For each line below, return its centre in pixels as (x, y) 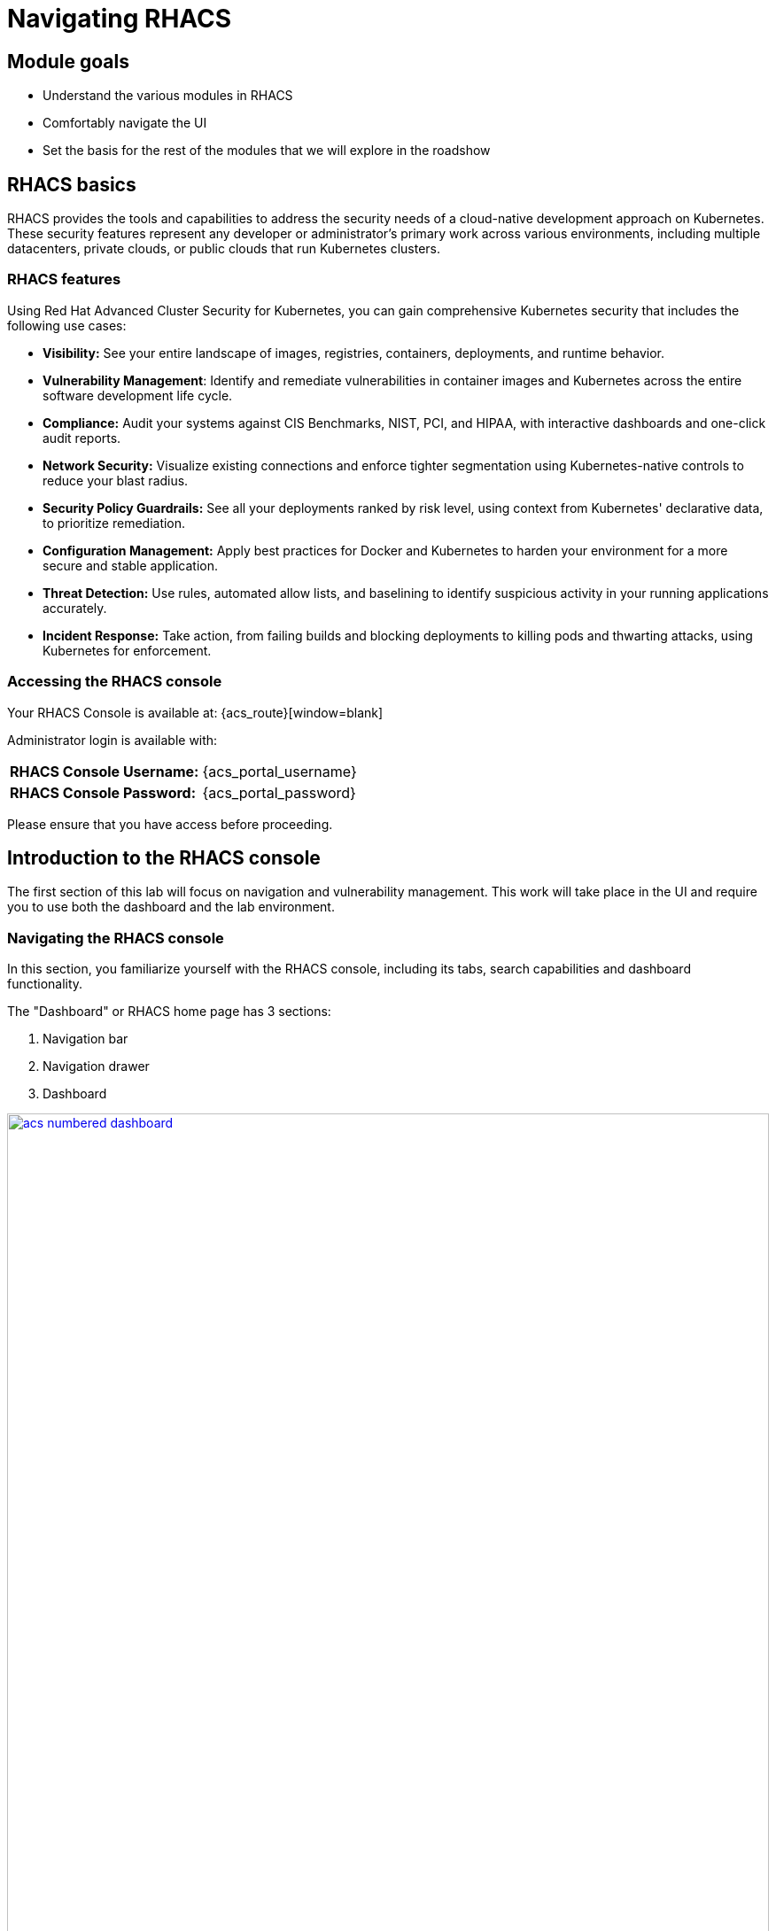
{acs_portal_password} (279, 792)
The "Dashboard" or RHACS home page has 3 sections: (169, 1012)
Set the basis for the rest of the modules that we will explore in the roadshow (267, 151)
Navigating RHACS (120, 19)
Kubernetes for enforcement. (127, 650)
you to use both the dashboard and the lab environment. (171, 907)
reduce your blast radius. (116, 480)
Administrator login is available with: (113, 740)
